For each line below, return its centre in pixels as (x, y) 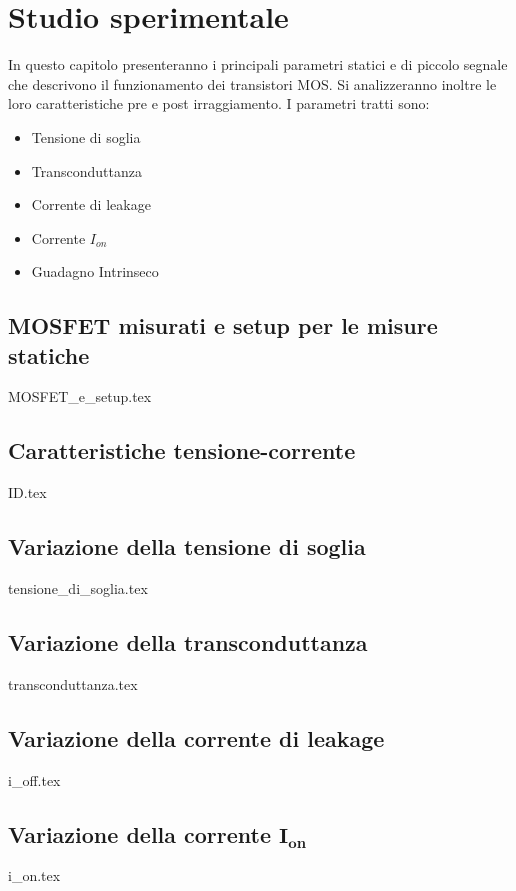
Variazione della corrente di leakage (196, 737)
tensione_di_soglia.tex (78, 588)
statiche (49, 354)
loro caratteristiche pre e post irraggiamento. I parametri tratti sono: (219, 103)
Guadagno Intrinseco (95, 271)
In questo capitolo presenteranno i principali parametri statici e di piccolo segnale (258, 64)
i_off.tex (34, 779)
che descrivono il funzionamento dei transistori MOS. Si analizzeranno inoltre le (252, 83)
